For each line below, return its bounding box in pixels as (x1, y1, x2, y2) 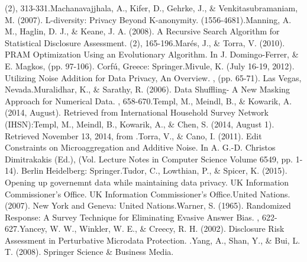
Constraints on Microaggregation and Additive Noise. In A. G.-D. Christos (5, 141, 276, 154)
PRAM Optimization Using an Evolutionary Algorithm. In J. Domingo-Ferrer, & (5, 48, 299, 60)
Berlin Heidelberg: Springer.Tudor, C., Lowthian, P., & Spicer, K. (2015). (21, 164, 287, 177)
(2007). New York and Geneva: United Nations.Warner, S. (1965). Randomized (5, 199, 291, 212)
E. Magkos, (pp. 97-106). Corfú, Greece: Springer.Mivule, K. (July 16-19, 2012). (5, 59, 295, 72)
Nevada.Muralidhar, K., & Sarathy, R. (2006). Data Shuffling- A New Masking (5, 83, 290, 95)
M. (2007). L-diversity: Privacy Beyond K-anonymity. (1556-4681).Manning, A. (5, 13, 292, 25)
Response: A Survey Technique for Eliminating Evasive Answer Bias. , (5, 210, 260, 223)
